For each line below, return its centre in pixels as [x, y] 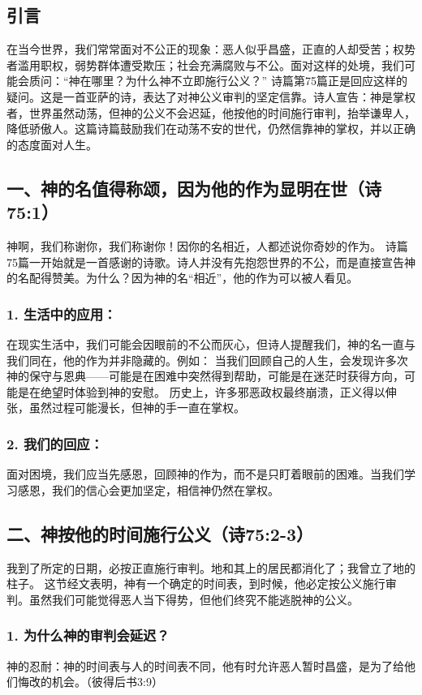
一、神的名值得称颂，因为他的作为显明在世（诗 [194, 188]
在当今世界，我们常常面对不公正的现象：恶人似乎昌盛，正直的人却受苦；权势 [211, 49]
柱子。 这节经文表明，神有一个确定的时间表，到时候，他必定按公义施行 [196, 583]
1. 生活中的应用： [62, 313]
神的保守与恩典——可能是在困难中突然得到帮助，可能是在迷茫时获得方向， [205, 376]
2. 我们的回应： [55, 443]
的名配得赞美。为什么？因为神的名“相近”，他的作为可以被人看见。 [183, 278]
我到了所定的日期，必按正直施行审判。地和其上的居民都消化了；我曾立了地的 [211, 567]
